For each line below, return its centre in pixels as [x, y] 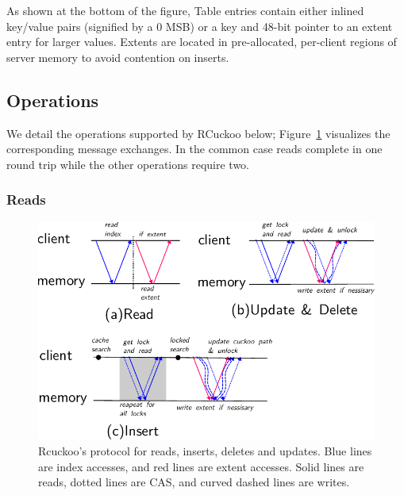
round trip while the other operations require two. [128, 164]
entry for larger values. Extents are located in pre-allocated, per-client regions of [202, 42]
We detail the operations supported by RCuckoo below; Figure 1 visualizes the [198, 133]
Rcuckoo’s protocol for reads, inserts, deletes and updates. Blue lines [205, 450]
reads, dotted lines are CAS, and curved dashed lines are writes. [194, 482]
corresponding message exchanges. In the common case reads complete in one [194, 149]
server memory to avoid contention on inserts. [118, 57]
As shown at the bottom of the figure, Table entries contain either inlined [185, 10]
